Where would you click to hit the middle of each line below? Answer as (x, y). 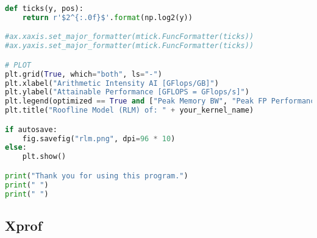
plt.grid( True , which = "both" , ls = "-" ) (84, 74)
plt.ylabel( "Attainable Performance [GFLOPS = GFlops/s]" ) (127, 92)
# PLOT (18, 65)
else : (16, 148)
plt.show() (44, 157)
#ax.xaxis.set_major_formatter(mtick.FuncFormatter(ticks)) (130, 37)
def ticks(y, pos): (44, 9)
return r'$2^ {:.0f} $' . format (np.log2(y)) (107, 17)
